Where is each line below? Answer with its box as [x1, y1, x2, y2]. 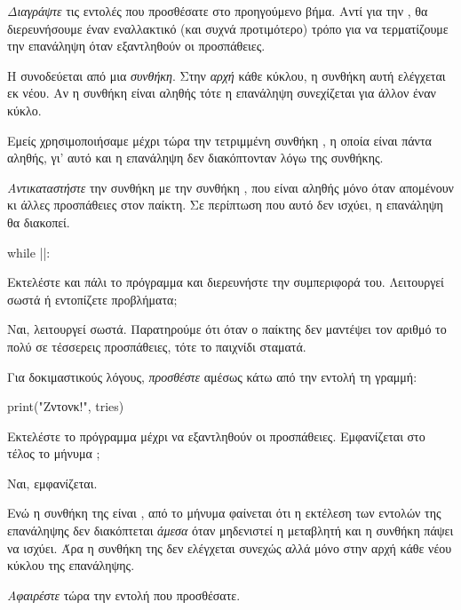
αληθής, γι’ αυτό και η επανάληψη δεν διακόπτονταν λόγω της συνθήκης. [7, 148, 384, 167]
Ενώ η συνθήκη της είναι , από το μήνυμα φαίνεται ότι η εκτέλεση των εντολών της [7, 503, 441, 522]
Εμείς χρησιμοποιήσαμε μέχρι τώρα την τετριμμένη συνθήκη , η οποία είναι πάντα [7, 131, 432, 149]
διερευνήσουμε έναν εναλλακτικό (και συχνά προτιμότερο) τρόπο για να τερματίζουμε [7, 19, 449, 37]
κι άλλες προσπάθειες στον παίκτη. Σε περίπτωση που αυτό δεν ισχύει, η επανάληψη [7, 195, 443, 214]
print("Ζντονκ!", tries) [7, 397, 124, 416]
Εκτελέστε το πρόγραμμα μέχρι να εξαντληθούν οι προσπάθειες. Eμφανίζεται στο [7, 426, 425, 445]
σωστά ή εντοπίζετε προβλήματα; [7, 289, 178, 308]
